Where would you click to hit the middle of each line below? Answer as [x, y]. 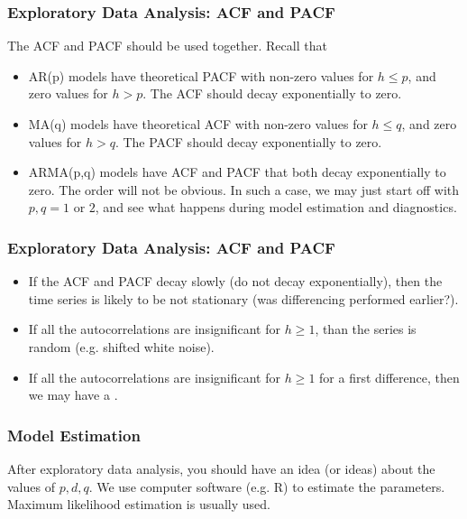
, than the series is [366, 329]
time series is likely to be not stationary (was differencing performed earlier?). [243, 298]
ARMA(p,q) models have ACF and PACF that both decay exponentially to [237, 172]
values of [31, 486]
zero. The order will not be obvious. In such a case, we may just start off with [244, 189]
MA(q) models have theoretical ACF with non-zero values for [198, 124]
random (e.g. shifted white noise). [121, 346]
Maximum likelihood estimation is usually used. [139, 504]
